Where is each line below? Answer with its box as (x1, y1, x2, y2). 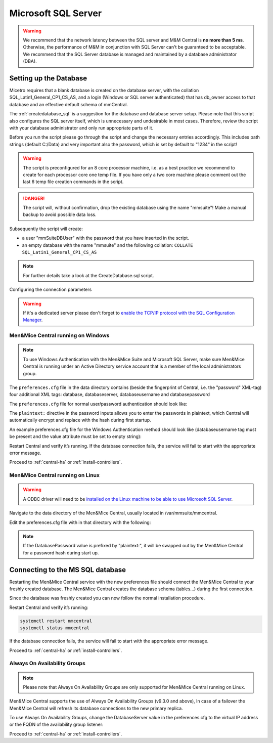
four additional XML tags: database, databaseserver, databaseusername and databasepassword (9, 391, 210, 398)
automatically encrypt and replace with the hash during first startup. (9, 417, 151, 423)
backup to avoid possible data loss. (23, 211, 97, 217)
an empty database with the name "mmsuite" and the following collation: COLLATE (22, 242, 193, 248)
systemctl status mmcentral (20, 625, 89, 631)
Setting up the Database (9, 74, 87, 82)
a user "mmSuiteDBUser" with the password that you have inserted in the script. (22, 235, 190, 241)
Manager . (23, 317, 43, 323)
